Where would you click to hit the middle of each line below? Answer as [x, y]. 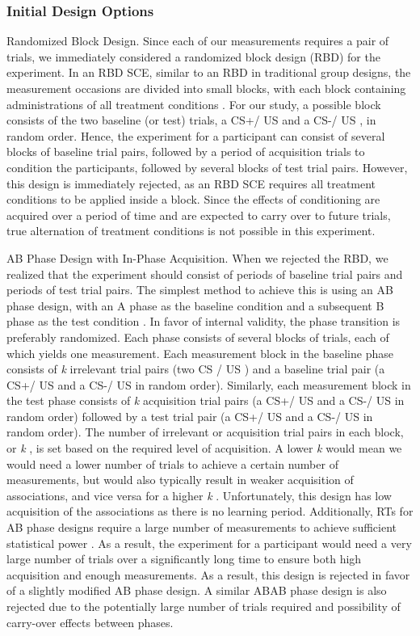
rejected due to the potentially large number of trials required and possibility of [204, 606]
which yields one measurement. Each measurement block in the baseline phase [200, 353]
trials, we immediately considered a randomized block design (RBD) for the [193, 56]
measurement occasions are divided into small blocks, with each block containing [206, 88]
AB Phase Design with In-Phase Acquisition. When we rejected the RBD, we [197, 257]
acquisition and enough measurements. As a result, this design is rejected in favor [208, 574]
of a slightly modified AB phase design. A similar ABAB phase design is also [197, 590]
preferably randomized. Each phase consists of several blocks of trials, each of [198, 337]
